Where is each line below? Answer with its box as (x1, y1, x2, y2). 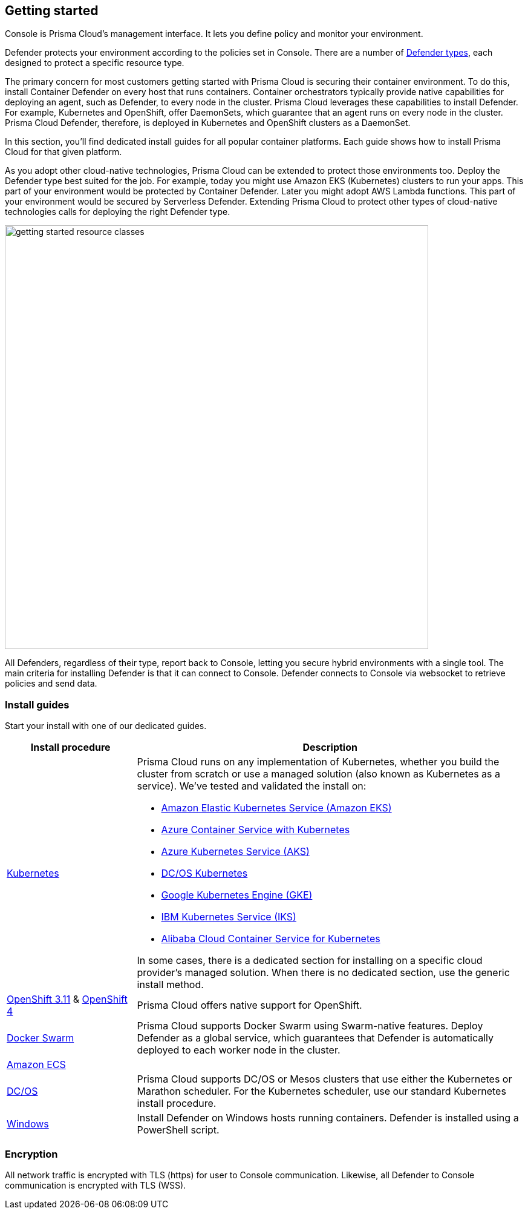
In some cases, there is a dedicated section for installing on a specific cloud (137, 954, 483, 967)
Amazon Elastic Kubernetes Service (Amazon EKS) (161, 802, 392, 814)
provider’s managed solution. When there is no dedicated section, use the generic (137, 966, 510, 979)
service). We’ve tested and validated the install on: (137, 780, 367, 793)
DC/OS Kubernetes (161, 867, 248, 880)
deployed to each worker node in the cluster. (137, 1044, 341, 1057)
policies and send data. (5, 678, 97, 689)
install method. (137, 978, 204, 991)
